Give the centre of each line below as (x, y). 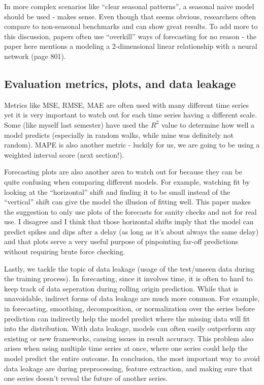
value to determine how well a (208, 124)
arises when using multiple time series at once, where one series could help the (126, 348)
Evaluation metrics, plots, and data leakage (120, 83)
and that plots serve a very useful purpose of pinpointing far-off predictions (121, 241)
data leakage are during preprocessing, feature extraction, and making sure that (128, 368)
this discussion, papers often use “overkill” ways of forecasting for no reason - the (130, 36)
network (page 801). (35, 56)
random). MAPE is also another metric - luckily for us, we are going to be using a (132, 145)
